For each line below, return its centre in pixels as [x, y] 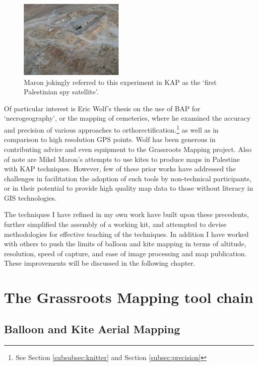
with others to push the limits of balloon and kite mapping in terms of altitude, [125, 244]
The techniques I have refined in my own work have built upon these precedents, [127, 214]
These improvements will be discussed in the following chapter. [100, 263]
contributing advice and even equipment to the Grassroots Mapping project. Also [128, 149]
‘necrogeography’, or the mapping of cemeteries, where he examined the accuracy [127, 118]
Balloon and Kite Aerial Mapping [92, 329]
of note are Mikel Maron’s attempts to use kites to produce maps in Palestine [122, 159]
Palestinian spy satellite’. [61, 92]
